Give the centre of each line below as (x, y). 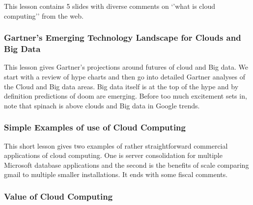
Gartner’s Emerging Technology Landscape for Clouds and (123, 38)
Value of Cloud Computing (58, 196)
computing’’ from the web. (44, 15)
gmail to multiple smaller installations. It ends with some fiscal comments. (116, 174)
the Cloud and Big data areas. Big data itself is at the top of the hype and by (121, 86)
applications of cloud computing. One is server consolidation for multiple (113, 155)
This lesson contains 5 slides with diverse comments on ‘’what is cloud (110, 6)
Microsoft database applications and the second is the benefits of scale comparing (126, 165)
